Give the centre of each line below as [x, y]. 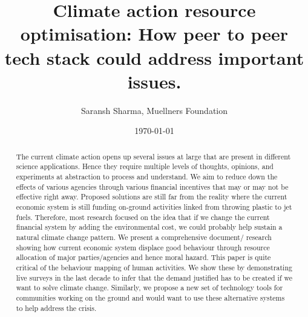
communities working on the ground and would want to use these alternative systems [150, 297]
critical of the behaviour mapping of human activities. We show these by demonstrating [154, 267]
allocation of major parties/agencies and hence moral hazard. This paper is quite [143, 257]
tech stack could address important [154, 57]
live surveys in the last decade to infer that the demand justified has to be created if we [154, 277]
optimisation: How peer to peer [154, 34]
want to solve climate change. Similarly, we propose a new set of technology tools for [149, 288]
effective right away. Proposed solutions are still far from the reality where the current [152, 197]
